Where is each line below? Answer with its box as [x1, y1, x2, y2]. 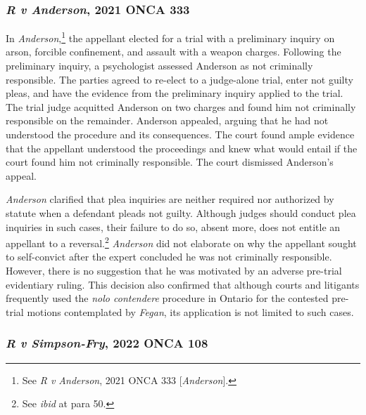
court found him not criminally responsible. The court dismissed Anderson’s [6, 154, 334, 169]
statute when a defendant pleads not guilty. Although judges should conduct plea [6, 206, 356, 220]
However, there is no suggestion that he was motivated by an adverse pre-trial [6, 263, 342, 278]
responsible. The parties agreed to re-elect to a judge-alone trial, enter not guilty [6, 72, 353, 86]
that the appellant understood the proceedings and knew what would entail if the [6, 140, 358, 155]
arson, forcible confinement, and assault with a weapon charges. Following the [6, 44, 341, 59]
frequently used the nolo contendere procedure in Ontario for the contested [6, 291, 329, 305]
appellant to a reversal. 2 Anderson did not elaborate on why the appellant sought [6, 234, 357, 250]
